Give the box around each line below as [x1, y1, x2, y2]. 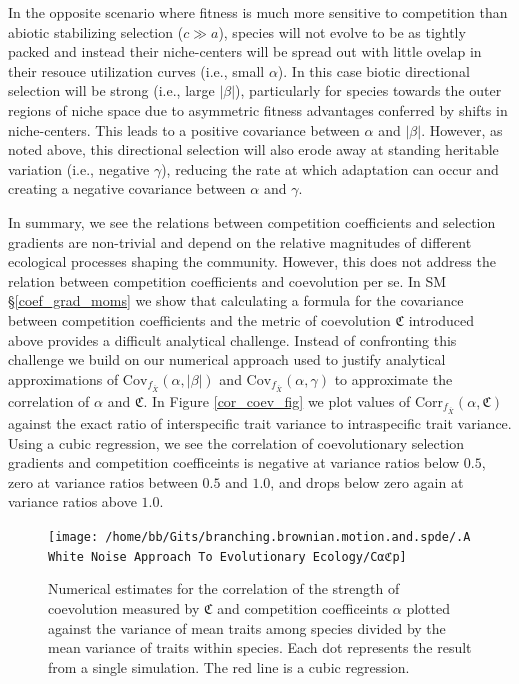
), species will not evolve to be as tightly [218, 21, 466, 42]
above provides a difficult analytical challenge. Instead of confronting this [8, 329, 457, 350]
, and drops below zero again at [270, 471, 464, 492]
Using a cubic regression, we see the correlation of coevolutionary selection [8, 432, 464, 453]
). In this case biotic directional [277, 60, 470, 81]
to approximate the [334, 368, 453, 389]
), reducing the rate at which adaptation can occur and [161, 158, 499, 179]
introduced [408, 309, 475, 330]
